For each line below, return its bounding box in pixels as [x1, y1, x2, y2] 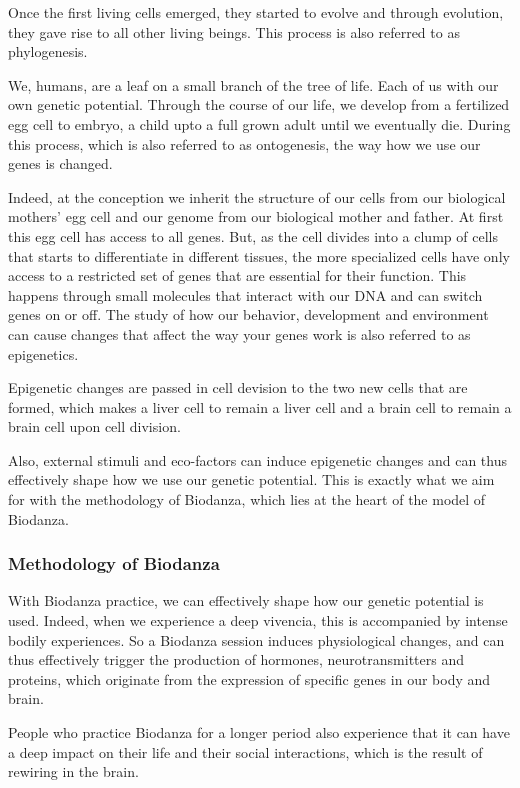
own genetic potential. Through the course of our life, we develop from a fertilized [8, 94, 510, 115]
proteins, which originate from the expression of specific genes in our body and [8, 668, 491, 689]
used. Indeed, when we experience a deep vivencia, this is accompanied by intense [8, 610, 508, 631]
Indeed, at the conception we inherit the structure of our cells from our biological [8, 186, 506, 207]
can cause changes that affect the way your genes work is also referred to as [8, 323, 471, 344]
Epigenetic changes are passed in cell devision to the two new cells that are [8, 377, 468, 398]
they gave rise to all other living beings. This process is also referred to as [8, 21, 460, 42]
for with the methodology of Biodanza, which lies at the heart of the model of [8, 489, 486, 510]
